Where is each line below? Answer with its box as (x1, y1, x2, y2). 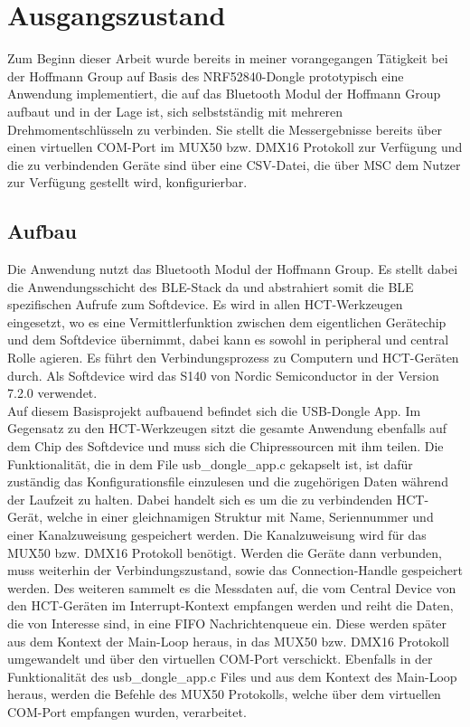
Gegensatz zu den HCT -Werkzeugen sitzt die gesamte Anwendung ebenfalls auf (7, 419, 447, 438)
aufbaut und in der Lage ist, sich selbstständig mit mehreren (7, 101, 343, 120)
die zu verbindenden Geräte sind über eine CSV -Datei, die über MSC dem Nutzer (7, 155, 461, 174)
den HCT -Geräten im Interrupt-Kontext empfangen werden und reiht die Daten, (7, 596, 454, 615)
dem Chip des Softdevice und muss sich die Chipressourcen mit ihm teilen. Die (7, 437, 444, 456)
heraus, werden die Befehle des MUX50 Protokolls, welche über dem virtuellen (7, 685, 441, 703)
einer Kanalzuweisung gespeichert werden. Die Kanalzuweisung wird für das (7, 524, 427, 543)
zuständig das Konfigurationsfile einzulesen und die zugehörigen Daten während (7, 472, 448, 491)
